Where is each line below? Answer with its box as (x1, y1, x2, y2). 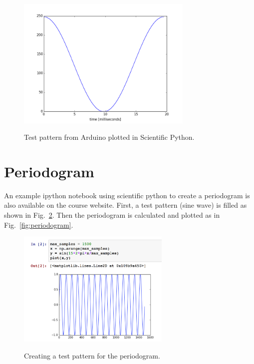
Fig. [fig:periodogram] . (4, 219, 73, 230)
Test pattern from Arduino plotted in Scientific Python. (24, 132, 195, 142)
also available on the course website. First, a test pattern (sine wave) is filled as (4, 200, 247, 210)
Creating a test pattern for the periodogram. (24, 350, 160, 361)
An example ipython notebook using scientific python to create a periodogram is (4, 190, 250, 200)
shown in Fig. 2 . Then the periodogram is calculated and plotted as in (4, 210, 220, 220)
